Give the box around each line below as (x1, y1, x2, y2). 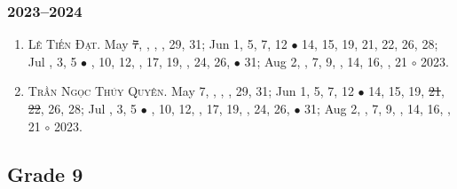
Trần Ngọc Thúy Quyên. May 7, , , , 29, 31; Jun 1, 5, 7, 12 (28, 82, 354, 100)
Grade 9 (7, 160, 83, 187)
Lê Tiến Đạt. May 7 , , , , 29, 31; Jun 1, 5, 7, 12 (28, 35, 288, 53)
